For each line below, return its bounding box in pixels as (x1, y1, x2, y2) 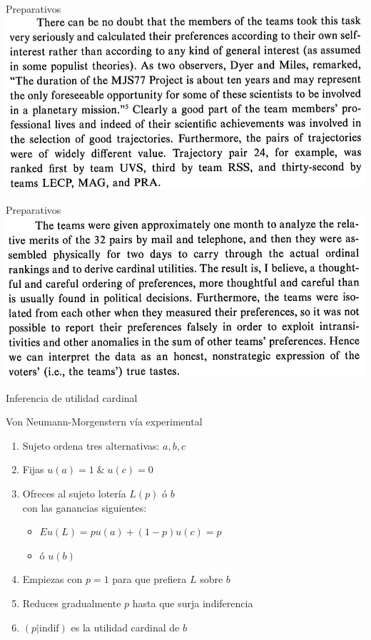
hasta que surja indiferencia (132, 596, 253, 611)
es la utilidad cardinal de (71, 619, 180, 634)
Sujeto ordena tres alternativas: (22, 438, 160, 453)
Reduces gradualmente (22, 596, 121, 611)
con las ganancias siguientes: (22, 500, 147, 515)
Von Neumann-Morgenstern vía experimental (6, 414, 203, 429)
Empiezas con (22, 572, 83, 587)
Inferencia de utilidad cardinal (6, 390, 138, 405)
